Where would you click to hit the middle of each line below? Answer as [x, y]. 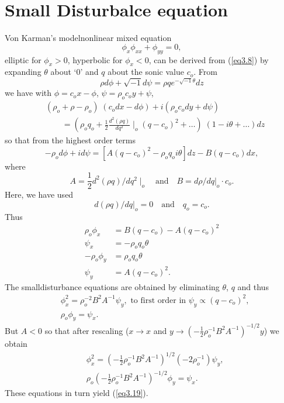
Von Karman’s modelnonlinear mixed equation [88, 38]
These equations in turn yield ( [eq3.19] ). [77, 393]
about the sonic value [146, 72]
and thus [253, 286]
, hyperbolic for [95, 59]
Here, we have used [39, 194]
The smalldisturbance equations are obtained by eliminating [112, 286]
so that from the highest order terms [70, 140]
